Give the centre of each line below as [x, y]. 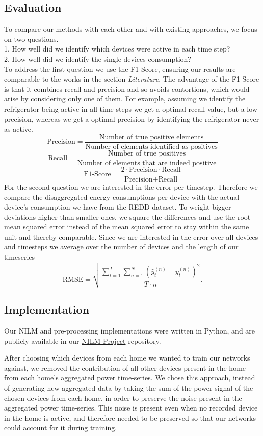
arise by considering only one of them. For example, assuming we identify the [125, 99]
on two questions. [31, 39]
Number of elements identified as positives [151, 147]
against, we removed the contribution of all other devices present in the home [125, 367]
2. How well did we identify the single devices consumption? [98, 58]
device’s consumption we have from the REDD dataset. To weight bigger [118, 207]
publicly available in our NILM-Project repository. [83, 340]
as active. [19, 129]
